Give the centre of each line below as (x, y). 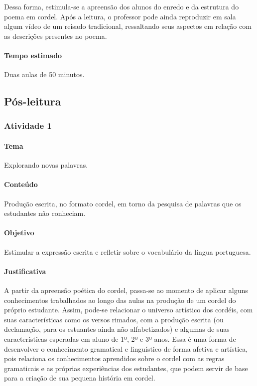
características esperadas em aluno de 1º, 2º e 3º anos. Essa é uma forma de (120, 338)
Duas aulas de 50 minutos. (44, 74)
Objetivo (19, 233)
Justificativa (25, 271)
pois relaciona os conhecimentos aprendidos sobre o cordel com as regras (114, 358)
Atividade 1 (28, 126)
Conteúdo (21, 184)
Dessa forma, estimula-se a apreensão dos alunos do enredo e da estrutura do (122, 6)
